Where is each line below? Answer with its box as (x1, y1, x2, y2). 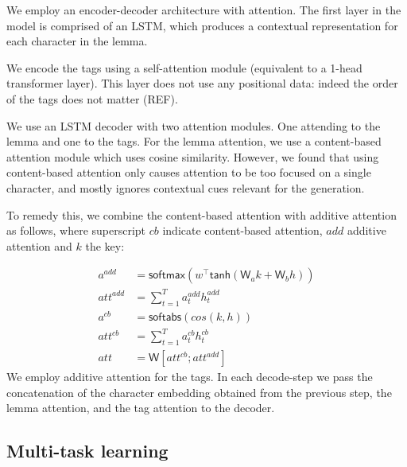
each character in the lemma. (6, 33, 148, 49)
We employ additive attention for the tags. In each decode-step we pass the (6, 368, 373, 385)
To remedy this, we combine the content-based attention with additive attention (6, 206, 397, 223)
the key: (85, 237, 125, 254)
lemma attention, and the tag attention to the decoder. (6, 399, 275, 416)
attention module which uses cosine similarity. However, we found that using (6, 148, 379, 165)
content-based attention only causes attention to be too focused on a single (6, 164, 371, 181)
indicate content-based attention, (162, 222, 323, 239)
